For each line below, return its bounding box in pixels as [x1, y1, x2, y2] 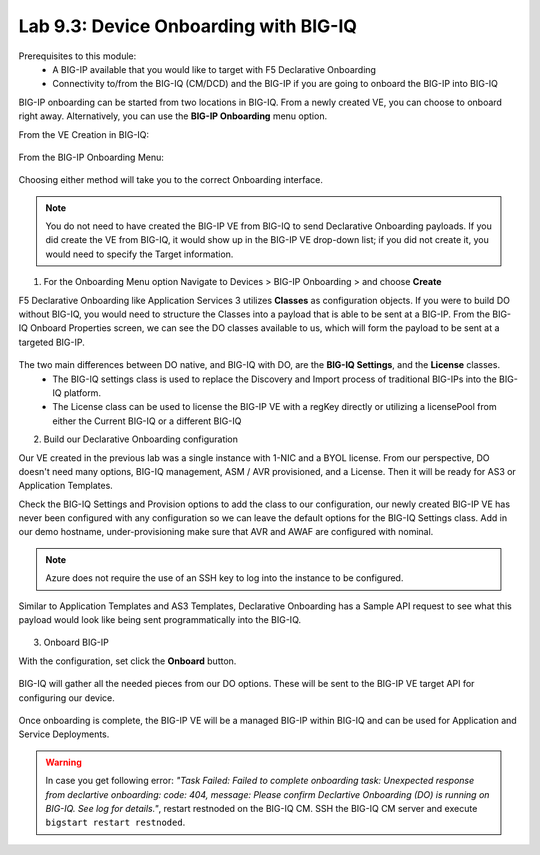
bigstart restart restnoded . [45, 816, 186, 829]
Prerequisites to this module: [18, 50, 137, 62]
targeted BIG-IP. [18, 336, 85, 348]
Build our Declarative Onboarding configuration [43, 433, 239, 445]
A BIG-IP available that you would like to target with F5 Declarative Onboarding [52, 63, 377, 75]
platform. [63, 386, 102, 399]
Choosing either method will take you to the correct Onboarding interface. [18, 174, 324, 186]
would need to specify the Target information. [45, 248, 234, 260]
